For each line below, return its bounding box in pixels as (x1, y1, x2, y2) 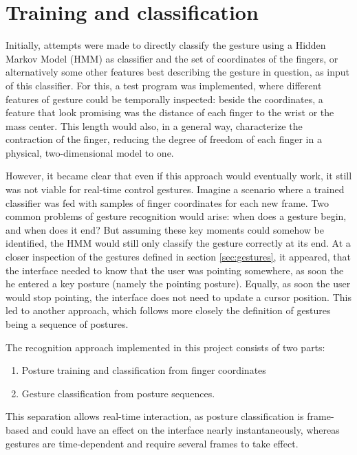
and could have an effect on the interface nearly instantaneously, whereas (32, 422, 340, 436)
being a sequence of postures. (6, 317, 129, 331)
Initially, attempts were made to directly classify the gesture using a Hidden (6, 38, 326, 52)
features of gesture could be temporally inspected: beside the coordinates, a (6, 91, 323, 106)
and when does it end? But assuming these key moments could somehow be (6, 222, 324, 236)
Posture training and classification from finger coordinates (21, 363, 266, 377)
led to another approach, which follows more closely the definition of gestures (6, 303, 331, 318)
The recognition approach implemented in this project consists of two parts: (6, 340, 325, 354)
